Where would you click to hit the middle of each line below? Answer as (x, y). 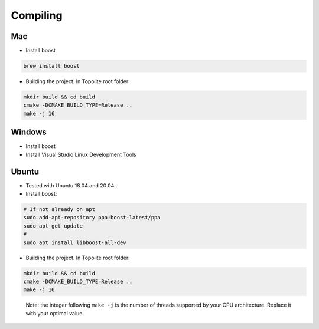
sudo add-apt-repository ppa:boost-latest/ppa (92, 218)
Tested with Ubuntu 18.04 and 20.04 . (71, 185)
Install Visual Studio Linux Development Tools (81, 154)
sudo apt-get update (53, 226)
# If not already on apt (59, 209)
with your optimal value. (55, 313)
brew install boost (51, 66)
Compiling (37, 15)
